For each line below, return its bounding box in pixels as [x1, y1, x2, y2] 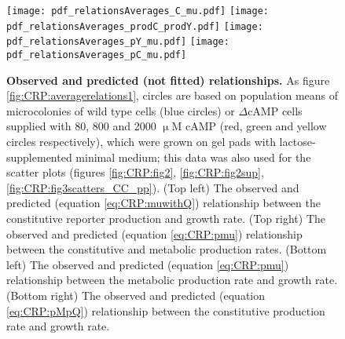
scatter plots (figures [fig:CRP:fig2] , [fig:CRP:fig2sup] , [6, 164, 264, 180]
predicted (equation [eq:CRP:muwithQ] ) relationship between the [6, 195, 321, 211]
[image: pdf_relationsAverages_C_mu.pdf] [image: [6, 5, 269, 16]
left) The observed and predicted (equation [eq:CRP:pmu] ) [6, 256, 289, 272]
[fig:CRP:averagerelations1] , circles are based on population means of [6, 87, 339, 104]
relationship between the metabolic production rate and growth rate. [6, 272, 338, 288]
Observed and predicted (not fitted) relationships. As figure [6, 71, 330, 88]
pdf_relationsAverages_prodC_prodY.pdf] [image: [6, 20, 263, 32]
